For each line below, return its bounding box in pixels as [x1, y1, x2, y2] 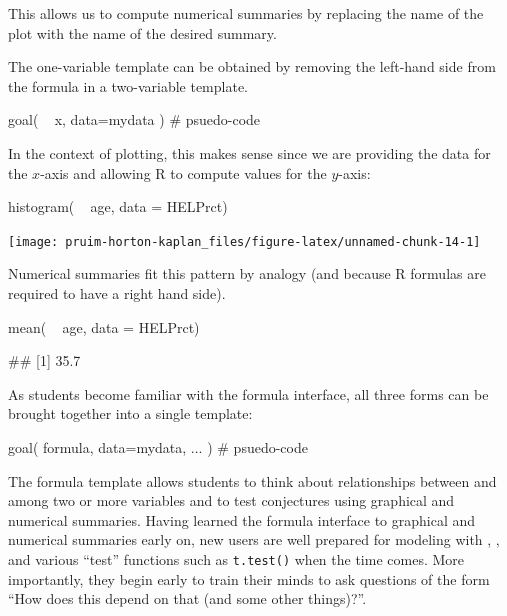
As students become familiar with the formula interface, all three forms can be [8, 383, 489, 404]
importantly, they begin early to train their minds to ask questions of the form [8, 568, 490, 589]
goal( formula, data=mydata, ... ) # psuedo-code [8, 436, 308, 457]
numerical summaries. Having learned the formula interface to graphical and [8, 509, 476, 530]
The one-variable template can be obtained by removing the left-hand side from [8, 56, 496, 77]
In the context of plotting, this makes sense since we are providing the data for [8, 142, 491, 163]
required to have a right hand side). [8, 283, 226, 303]
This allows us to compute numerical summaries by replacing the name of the [8, 3, 484, 23]
